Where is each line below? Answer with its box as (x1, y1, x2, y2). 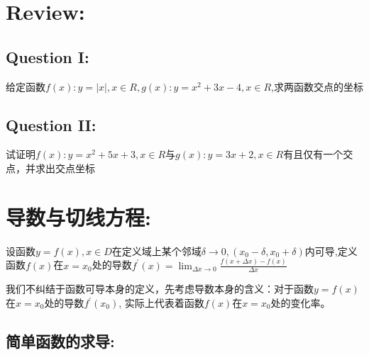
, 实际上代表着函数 (119, 295, 204, 310)
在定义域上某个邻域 (111, 243, 202, 258)
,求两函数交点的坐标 (271, 79, 363, 94)
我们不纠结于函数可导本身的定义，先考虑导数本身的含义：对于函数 (6, 281, 314, 296)
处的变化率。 (270, 295, 331, 310)
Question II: (6, 113, 97, 135)
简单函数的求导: (6, 330, 115, 351)
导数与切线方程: (6, 202, 151, 231)
